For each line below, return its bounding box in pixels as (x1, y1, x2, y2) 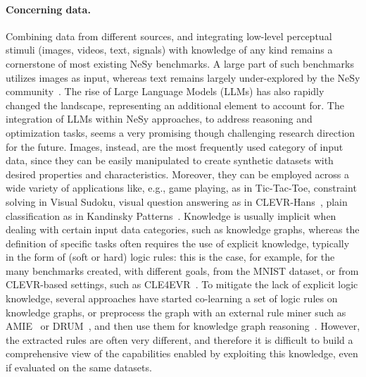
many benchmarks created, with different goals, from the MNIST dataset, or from (6, 263, 359, 278)
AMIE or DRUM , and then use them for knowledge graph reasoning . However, (6, 319, 360, 333)
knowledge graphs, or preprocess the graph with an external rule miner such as (6, 304, 346, 319)
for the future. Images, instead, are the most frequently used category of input (6, 139, 343, 154)
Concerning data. (6, 1, 91, 16)
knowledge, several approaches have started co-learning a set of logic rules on (6, 291, 338, 306)
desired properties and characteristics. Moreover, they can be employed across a (6, 166, 350, 181)
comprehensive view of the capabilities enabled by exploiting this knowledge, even (6, 346, 358, 361)
